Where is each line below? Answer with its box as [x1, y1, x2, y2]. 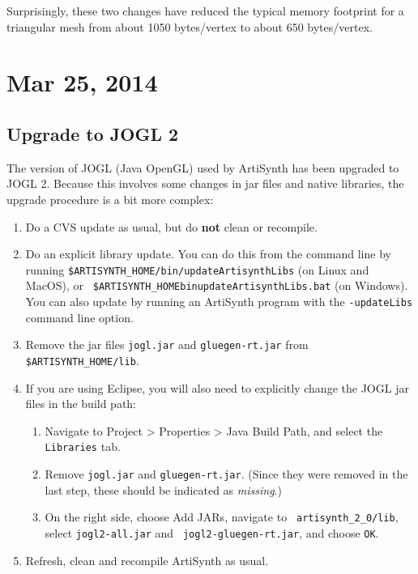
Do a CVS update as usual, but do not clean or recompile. [25, 218, 318, 235]
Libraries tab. [45, 438, 121, 455]
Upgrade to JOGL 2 [6, 121, 179, 146]
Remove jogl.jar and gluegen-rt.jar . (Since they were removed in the [45, 466, 408, 483]
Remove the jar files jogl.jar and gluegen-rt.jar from [25, 336, 309, 353]
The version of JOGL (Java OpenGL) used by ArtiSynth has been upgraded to [6, 159, 399, 176]
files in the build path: [25, 395, 137, 412]
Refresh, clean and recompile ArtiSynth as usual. [25, 551, 269, 568]
